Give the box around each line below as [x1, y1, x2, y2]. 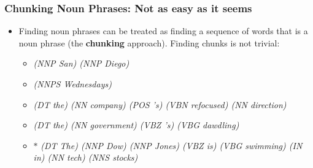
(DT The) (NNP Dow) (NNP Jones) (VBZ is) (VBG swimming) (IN [41, 139, 303, 152]
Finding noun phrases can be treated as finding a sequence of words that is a [18, 24, 308, 37]
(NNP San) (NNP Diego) [33, 57, 129, 70]
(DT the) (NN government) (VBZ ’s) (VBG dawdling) [33, 119, 239, 131]
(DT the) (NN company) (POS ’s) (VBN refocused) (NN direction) [33, 98, 287, 111]
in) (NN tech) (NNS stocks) [33, 151, 138, 164]
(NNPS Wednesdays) [33, 78, 112, 90]
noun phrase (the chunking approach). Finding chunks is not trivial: [18, 36, 280, 49]
